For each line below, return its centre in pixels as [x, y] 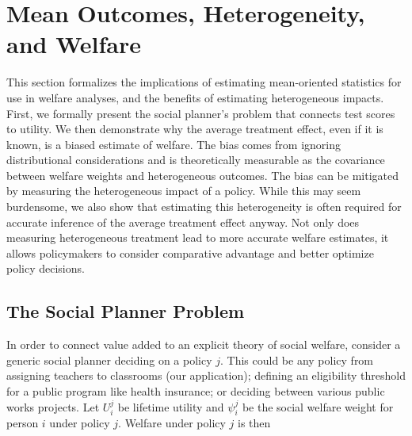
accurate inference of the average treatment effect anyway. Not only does [183, 222]
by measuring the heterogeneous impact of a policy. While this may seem [184, 191]
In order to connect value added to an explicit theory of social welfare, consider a [204, 344]
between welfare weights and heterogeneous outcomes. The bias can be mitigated [202, 175]
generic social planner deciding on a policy [109, 360]
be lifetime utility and [171, 406]
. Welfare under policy [172, 423]
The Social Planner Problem [126, 311]
